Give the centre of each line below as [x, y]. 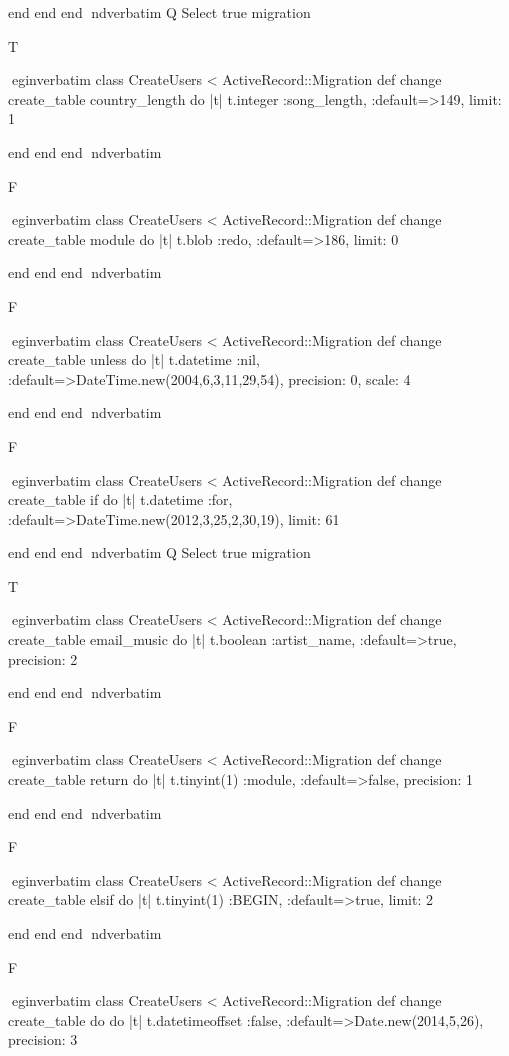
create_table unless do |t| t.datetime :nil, [134, 359]
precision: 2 [43, 658]
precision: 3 [43, 1039]
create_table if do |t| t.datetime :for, [120, 499]
